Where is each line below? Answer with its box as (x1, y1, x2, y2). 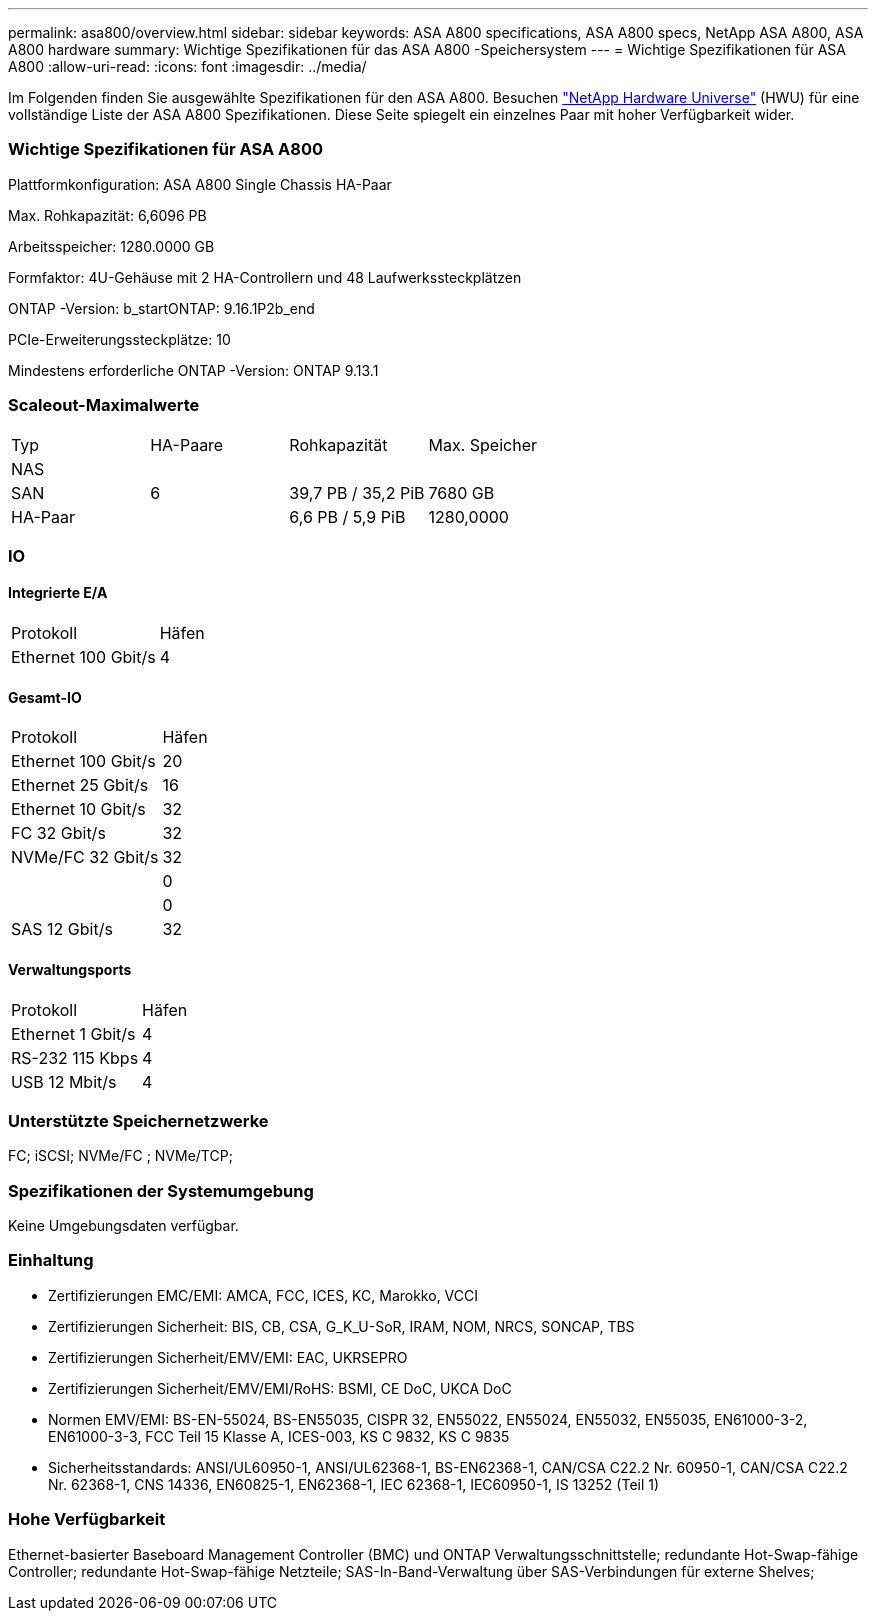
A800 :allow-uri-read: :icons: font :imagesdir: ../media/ (8, 58, 367, 75)
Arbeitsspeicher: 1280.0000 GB (8, 237, 215, 255)
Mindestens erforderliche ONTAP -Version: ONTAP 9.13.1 (8, 361, 379, 379)
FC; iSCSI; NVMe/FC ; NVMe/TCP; (8, 1147, 233, 1165)
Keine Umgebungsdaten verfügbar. (8, 1217, 239, 1235)
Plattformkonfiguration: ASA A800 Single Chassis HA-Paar (8, 175, 392, 193)
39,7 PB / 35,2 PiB (289, 482, 425, 503)
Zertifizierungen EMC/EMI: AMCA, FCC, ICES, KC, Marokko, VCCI (48, 1286, 479, 1304)
